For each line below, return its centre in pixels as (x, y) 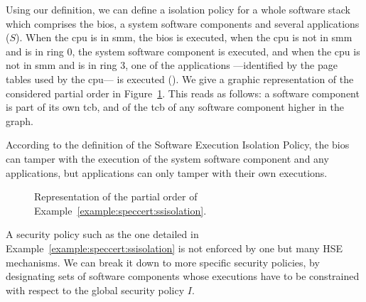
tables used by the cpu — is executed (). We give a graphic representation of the (180, 79)
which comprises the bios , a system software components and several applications (183, 23)
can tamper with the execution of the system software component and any (167, 158)
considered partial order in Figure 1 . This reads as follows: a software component (183, 93)
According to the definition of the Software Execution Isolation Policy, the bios (178, 145)
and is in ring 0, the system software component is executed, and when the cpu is (183, 51)
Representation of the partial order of (116, 196)
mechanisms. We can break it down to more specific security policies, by (163, 262)
